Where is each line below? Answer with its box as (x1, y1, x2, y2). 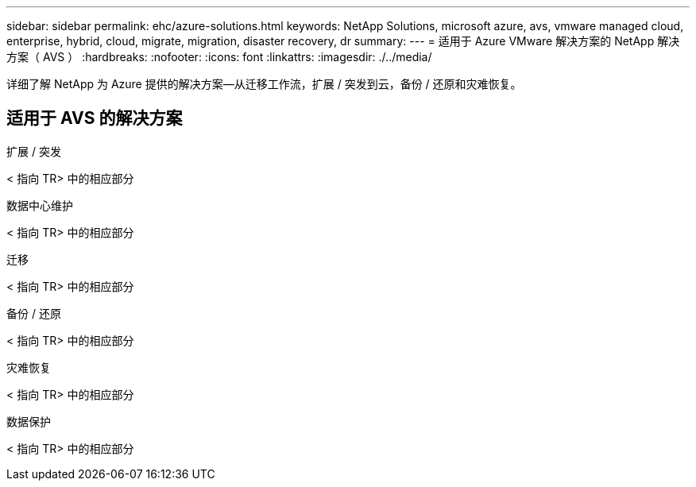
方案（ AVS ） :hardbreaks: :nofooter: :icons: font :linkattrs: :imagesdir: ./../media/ (6, 50, 432, 64)
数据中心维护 (6, 198, 73, 212)
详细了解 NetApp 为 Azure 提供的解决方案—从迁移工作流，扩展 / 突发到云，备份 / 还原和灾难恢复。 (6, 77, 522, 91)
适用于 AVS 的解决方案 (6, 108, 183, 129)
